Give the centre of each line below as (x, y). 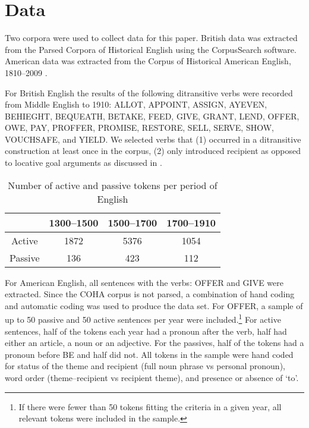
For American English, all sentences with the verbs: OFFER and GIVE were (144, 282)
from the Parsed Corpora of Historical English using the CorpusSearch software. (151, 49)
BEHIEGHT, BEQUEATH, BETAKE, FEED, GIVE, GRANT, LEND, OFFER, (152, 116)
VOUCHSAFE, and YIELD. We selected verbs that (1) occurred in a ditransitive (153, 139)
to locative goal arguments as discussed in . (83, 163)
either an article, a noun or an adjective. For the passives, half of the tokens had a (154, 343)
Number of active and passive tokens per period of (113, 185)
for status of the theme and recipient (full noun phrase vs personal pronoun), (145, 366)
